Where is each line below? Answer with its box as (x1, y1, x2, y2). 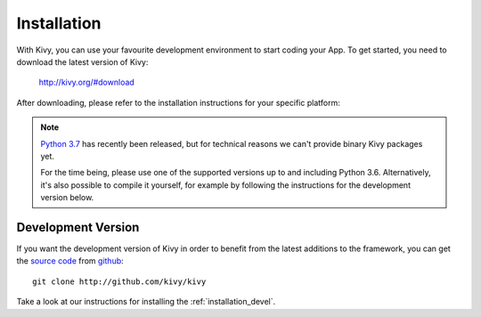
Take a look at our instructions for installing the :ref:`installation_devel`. (16, 297, 276, 307)
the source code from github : (16, 256, 124, 266)
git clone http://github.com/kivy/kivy (32, 276, 207, 287)
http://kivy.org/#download (38, 77, 135, 88)
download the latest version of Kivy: (16, 56, 149, 67)
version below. (40, 192, 94, 203)
